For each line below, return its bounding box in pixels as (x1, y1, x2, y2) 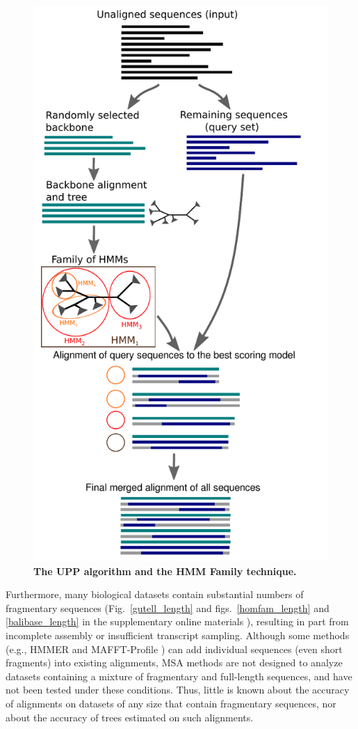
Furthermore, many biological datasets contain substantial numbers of (6, 587, 304, 602)
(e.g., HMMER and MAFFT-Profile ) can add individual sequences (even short (6, 641, 343, 656)
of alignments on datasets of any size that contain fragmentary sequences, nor (6, 696, 336, 711)
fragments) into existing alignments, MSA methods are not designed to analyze (6, 655, 343, 670)
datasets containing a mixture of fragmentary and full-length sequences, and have (6, 668, 352, 683)
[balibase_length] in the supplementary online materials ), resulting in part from (6, 614, 349, 629)
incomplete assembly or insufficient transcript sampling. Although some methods (6, 628, 350, 643)
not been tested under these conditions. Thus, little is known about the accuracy (6, 682, 350, 697)
